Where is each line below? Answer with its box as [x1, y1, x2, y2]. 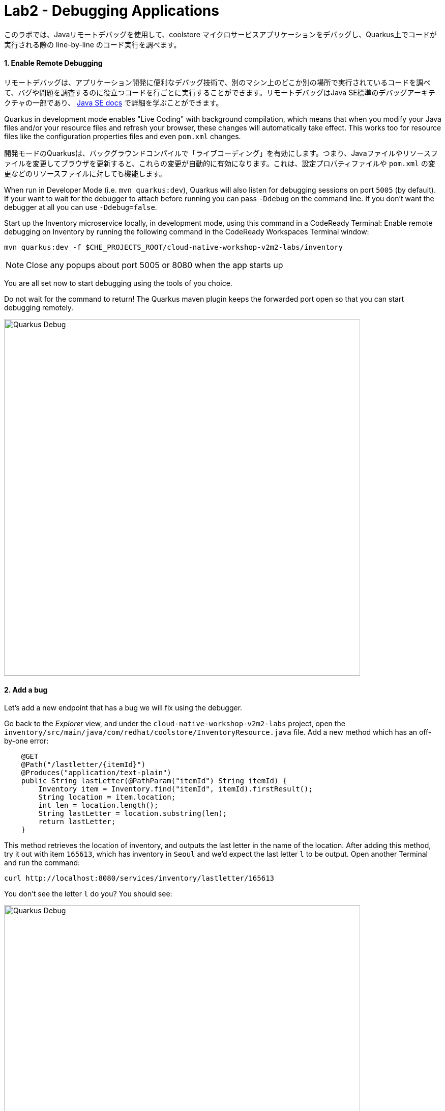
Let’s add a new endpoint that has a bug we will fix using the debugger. [4, 703, 243, 712]
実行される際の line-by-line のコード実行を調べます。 [4, 40, 181, 49]
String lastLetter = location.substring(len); [38, 809, 227, 818]
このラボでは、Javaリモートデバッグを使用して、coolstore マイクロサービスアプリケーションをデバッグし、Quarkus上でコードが [4, 30, 437, 39]
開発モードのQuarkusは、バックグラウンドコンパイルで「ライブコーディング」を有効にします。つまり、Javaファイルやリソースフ [4, 148, 438, 157]
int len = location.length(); [38, 801, 159, 810]
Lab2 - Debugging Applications [4, 2, 219, 19]
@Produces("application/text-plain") [21, 769, 171, 777]
